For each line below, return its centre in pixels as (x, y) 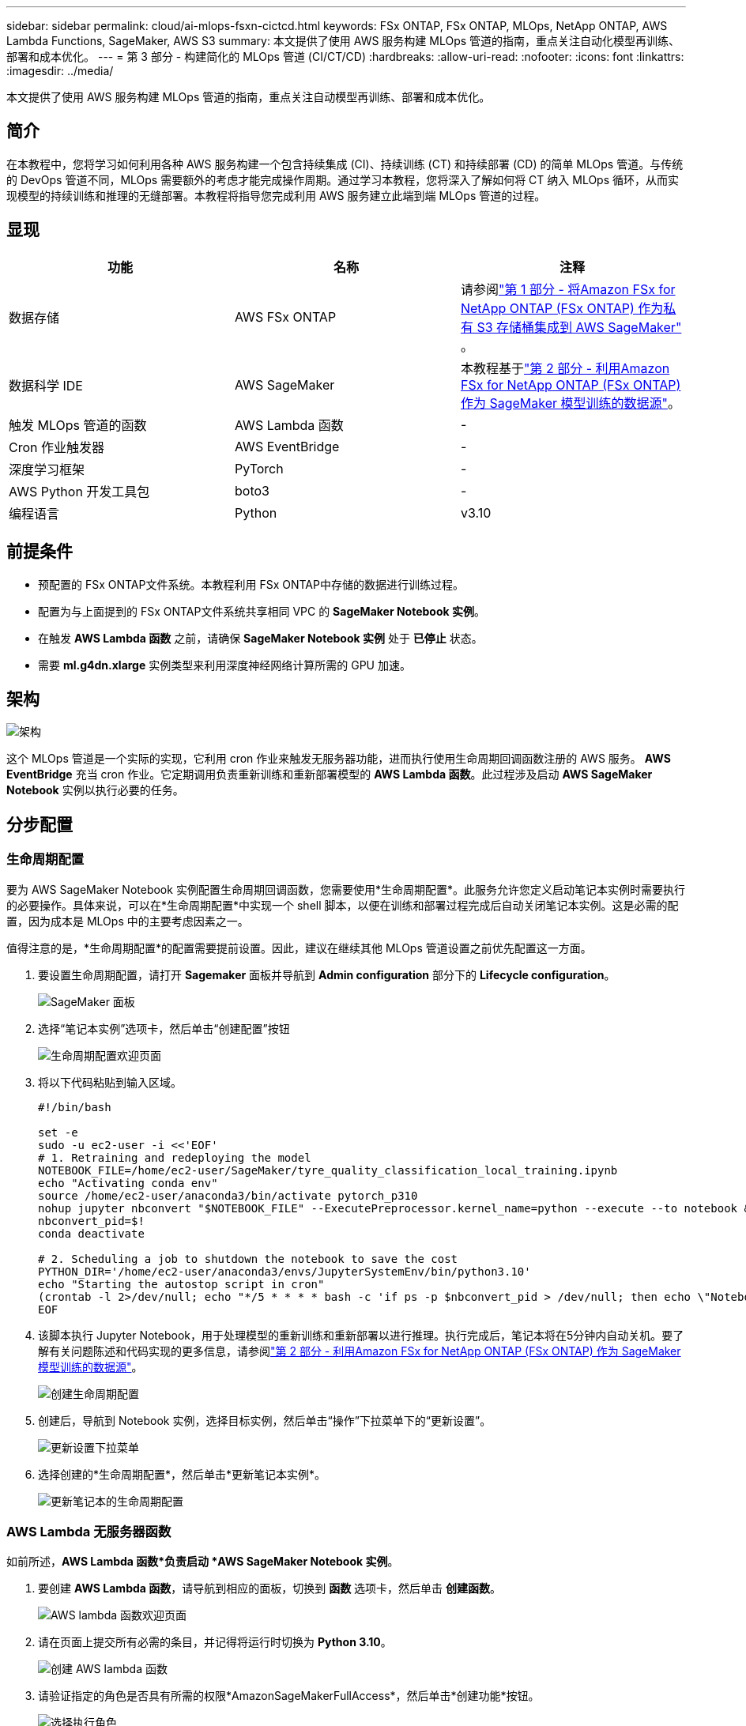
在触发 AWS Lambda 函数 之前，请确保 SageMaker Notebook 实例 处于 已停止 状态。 (260, 638)
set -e (58, 1132)
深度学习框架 (47, 469)
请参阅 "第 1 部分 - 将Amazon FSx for (568, 289)
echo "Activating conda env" (128, 1183)
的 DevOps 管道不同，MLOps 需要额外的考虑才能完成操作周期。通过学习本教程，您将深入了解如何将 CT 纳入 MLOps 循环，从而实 (343, 179)
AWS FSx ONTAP (285, 317)
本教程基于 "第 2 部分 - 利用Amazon (565, 368)
